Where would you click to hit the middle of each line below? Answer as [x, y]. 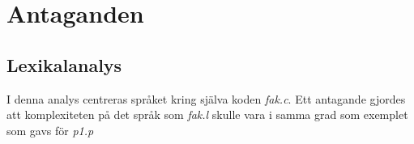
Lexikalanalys [64, 64]
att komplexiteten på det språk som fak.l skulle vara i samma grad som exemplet [207, 114]
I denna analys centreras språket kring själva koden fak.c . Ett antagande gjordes [206, 98]
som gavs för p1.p [50, 130]
